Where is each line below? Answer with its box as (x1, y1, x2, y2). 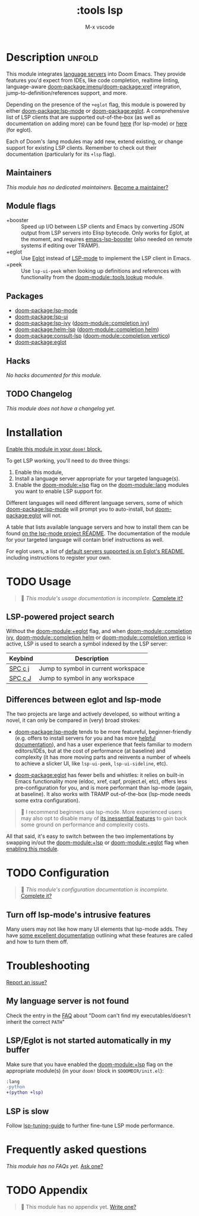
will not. (42, 511, 62, 519)
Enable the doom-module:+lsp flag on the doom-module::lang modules (14, 481, 189, 488)
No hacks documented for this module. (6, 371, 102, 379)
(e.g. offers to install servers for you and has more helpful (14, 734, 156, 742)
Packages (6, 291, 43, 301)
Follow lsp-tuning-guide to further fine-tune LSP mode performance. (6, 1122, 175, 1129)
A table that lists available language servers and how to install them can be (6, 523, 189, 530)
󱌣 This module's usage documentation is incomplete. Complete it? (20, 594, 183, 601)
